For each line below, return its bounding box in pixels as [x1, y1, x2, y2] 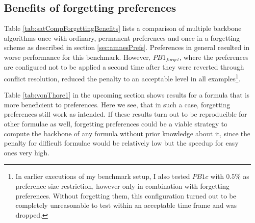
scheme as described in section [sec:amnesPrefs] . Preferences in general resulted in [4, 42, 250, 52]
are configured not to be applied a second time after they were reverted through [4, 62, 244, 72]
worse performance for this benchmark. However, [4, 51, 151, 62]
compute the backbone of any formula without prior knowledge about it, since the [4, 128, 251, 138]
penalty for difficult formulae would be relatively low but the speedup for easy [4, 138, 239, 148]
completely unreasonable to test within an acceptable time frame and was [15, 200, 237, 210]
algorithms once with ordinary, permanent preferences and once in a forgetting [4, 32, 240, 43]
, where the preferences [179, 51, 249, 62]
